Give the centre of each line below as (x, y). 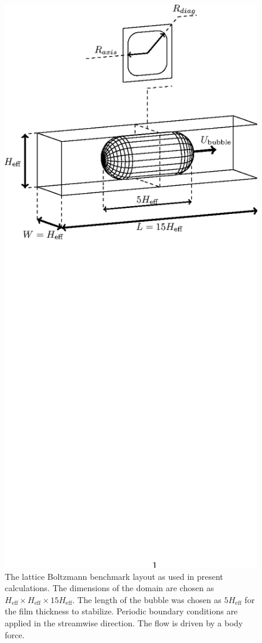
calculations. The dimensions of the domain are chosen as (110, 588)
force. (15, 634)
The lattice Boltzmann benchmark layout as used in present (114, 576)
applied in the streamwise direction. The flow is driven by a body (124, 622)
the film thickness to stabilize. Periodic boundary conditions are (121, 611)
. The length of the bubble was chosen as (147, 599)
